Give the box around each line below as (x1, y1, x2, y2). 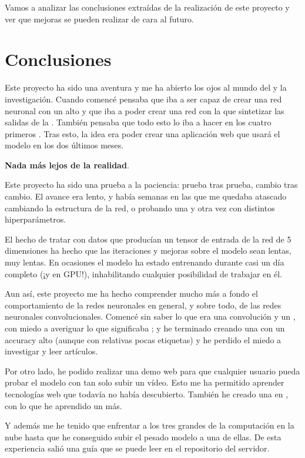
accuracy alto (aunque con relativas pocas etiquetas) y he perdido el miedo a (5, 333, 281, 346)
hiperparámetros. (5, 213, 66, 225)
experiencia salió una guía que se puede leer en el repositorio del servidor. (5, 442, 270, 454)
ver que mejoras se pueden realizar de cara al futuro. (5, 12, 194, 25)
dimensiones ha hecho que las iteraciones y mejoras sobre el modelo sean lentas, (5, 244, 291, 257)
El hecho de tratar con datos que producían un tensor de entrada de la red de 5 (5, 233, 291, 245)
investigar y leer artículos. (5, 345, 98, 357)
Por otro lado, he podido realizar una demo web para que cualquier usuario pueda (5, 364, 300, 377)
